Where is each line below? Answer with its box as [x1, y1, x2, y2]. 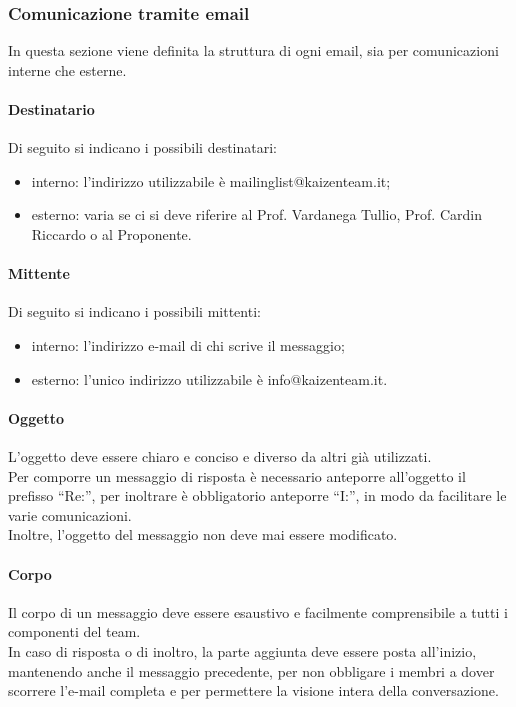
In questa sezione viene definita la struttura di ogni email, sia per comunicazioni [8, 40, 499, 61]
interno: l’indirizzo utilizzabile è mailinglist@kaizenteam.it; [31, 170, 391, 191]
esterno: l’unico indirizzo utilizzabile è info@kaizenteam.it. [31, 368, 388, 389]
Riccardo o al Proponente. [31, 223, 192, 244]
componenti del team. [8, 621, 141, 642]
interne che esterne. [8, 59, 127, 80]
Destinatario [8, 99, 95, 119]
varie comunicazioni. [8, 504, 132, 525]
